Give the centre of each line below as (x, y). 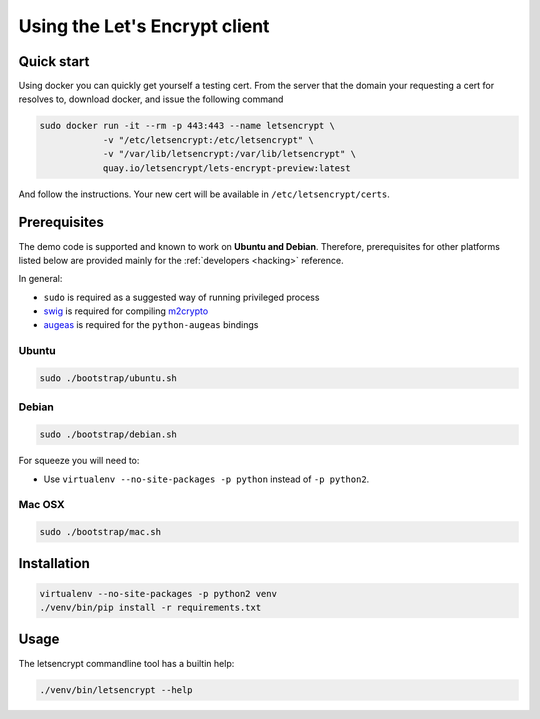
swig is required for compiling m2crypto (126, 311)
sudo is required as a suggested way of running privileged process (181, 297)
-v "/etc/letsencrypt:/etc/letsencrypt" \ (208, 139)
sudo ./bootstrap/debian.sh (108, 434)
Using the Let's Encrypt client (144, 26)
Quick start (54, 61)
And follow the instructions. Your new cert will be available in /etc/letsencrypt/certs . (204, 194)
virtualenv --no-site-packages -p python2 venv (158, 593)
